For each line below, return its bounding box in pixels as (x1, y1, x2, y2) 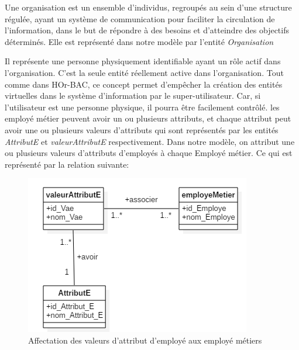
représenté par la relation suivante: (5, 158, 129, 170)
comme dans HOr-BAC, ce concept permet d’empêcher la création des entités (5, 78, 283, 90)
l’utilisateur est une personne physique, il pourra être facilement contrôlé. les (5, 101, 280, 113)
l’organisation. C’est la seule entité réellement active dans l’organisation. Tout (5, 66, 284, 78)
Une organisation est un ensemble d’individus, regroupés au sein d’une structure (5, 1, 292, 13)
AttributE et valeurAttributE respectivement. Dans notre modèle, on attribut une (5, 135, 295, 147)
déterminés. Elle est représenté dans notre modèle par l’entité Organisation (5, 35, 274, 47)
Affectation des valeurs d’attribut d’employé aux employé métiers (28, 334, 262, 346)
